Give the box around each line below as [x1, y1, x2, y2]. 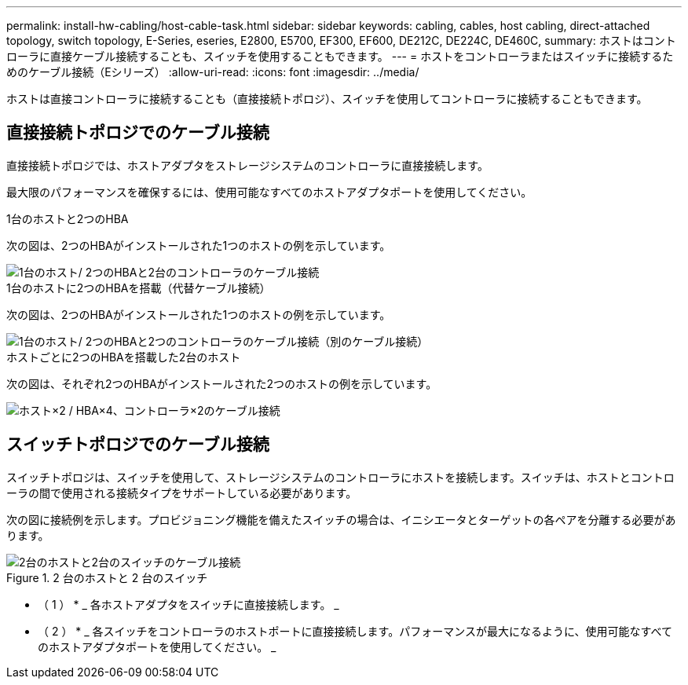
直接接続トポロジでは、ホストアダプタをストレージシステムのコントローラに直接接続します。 [6, 158, 489, 172]
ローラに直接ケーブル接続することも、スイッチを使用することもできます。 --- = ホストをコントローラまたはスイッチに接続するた [6, 49, 674, 63]
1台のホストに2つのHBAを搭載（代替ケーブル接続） [6, 280, 271, 295]
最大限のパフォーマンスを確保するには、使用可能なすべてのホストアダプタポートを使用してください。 [6, 185, 532, 199]
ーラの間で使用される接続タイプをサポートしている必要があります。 [6, 485, 357, 500]
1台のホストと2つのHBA [6, 211, 129, 225]
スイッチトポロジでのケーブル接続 [6, 434, 269, 455]
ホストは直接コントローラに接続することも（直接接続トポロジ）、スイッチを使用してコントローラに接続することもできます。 [6, 92, 648, 105]
